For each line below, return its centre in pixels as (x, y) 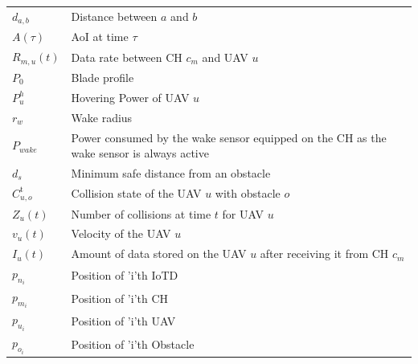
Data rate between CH (127, 57)
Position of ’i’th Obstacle (133, 344)
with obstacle (248, 193)
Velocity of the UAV (121, 233)
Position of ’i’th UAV (123, 321)
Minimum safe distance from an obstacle (171, 172)
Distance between (114, 16)
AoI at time (100, 37)
